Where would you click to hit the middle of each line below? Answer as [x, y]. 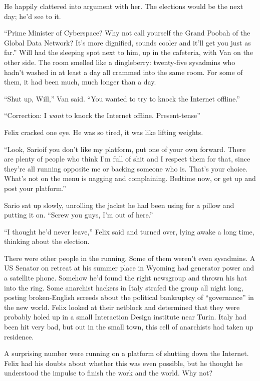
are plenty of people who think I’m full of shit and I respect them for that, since [127, 159]
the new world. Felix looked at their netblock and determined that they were [122, 307]
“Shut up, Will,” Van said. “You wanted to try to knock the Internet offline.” [122, 98]
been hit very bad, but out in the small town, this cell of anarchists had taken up [129, 327]
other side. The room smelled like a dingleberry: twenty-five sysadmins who [120, 62]
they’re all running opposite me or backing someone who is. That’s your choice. [126, 168]
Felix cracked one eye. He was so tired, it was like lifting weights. [104, 132]
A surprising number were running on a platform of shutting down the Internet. [126, 353]
